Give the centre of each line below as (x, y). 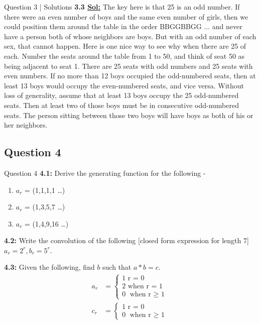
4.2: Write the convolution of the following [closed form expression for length (123, 240)
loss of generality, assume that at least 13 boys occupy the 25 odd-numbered (121, 95)
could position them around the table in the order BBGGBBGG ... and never (123, 26)
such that (117, 267)
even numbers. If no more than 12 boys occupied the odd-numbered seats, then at (130, 76)
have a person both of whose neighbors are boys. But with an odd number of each (130, 36)
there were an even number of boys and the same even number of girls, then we (126, 16)
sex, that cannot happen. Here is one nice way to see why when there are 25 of (125, 46)
